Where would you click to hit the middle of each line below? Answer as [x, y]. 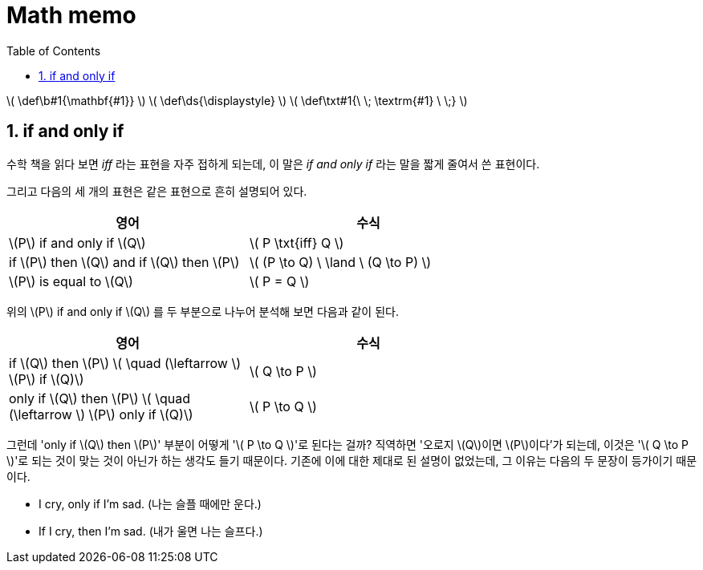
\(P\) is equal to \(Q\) [71, 281]
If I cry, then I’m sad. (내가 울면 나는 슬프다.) [151, 531]
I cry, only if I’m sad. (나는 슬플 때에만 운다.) [150, 503]
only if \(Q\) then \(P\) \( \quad [100, 398]
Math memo [71, 15]
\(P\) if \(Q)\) [47, 379]
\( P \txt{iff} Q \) [297, 243]
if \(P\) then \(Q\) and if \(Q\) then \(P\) [124, 262]
